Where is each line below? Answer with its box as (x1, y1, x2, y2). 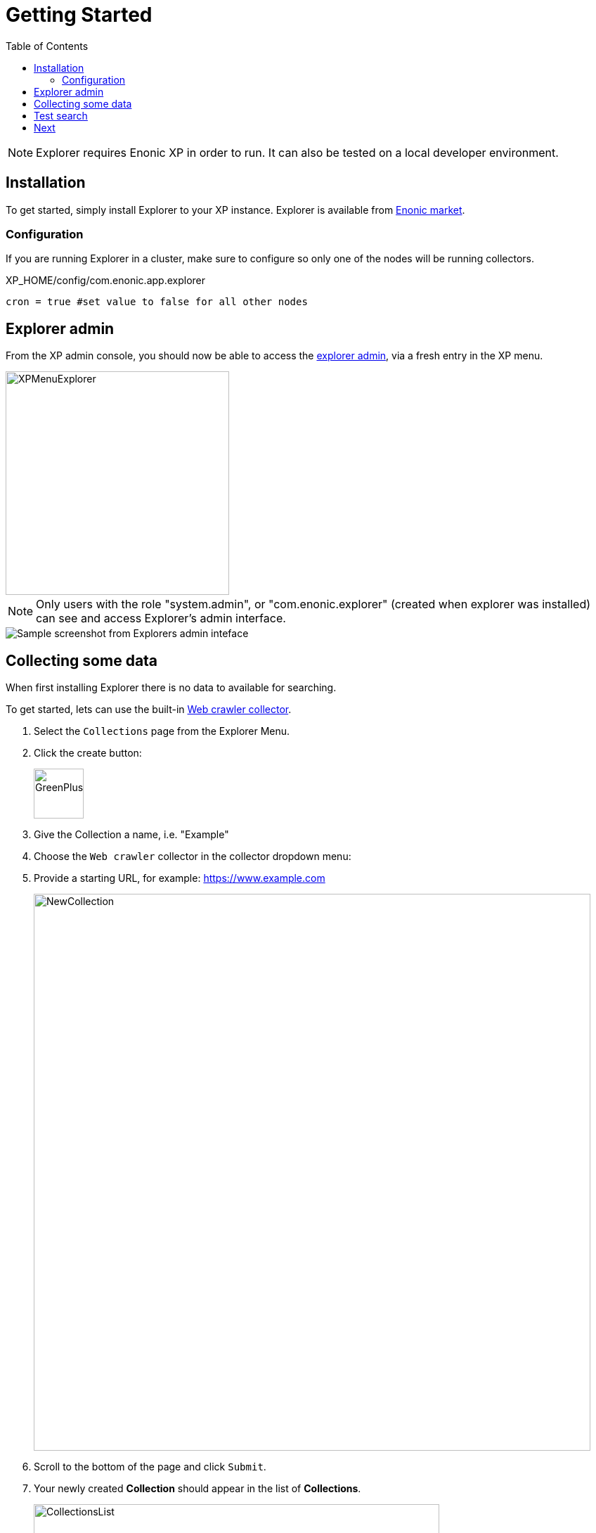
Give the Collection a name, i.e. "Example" (34, 828, 229, 841)
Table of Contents (6, 39, 89, 52)
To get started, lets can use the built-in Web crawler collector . (6, 703, 292, 716)
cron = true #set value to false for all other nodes (6, 296, 308, 308)
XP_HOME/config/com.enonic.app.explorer (6, 274, 205, 287)
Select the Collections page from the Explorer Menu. (34, 725, 290, 738)
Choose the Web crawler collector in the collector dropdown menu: (34, 850, 351, 863)
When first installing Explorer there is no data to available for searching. (6, 681, 337, 694)
